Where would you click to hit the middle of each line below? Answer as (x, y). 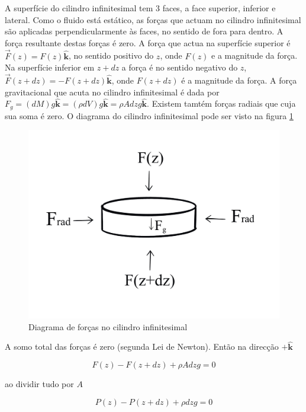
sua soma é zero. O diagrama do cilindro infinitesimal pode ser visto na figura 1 (149, 115)
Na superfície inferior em (50, 67)
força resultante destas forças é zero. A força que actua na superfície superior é (148, 42)
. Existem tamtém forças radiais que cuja (221, 103)
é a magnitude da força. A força (239, 80)
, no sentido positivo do (111, 55)
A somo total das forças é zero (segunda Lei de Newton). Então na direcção (142, 346)
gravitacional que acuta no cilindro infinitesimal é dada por (112, 92)
